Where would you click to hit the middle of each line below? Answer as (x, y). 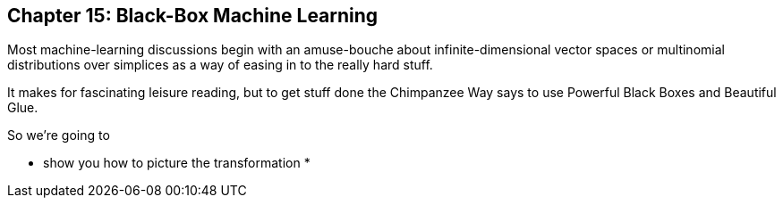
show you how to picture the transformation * (177, 163)
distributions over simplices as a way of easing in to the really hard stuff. (220, 65)
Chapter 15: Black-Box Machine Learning (193, 16)
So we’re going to (59, 135)
